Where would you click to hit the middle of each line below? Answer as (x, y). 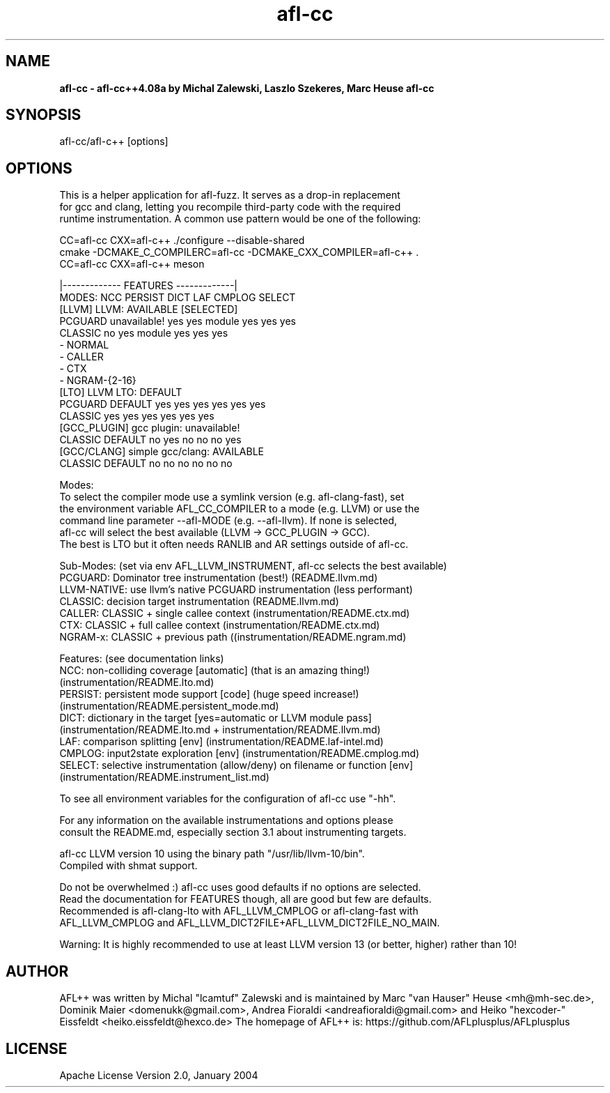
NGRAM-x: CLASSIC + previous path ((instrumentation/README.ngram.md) (233, 637)
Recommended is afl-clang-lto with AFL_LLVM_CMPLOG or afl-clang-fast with (239, 911)
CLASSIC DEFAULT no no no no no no (146, 464)
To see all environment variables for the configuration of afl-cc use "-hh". (228, 799)
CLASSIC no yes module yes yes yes (144, 333)
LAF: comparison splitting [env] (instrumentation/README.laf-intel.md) (221, 742)
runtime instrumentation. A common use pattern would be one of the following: (240, 219)
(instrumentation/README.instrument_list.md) (164, 777)
